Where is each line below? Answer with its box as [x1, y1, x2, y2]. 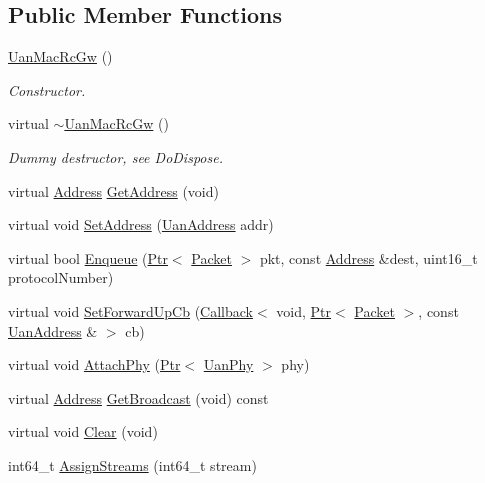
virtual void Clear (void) [8, 421, 158, 442]
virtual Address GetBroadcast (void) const [8, 387, 269, 408]
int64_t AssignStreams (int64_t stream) [8, 454, 257, 475]
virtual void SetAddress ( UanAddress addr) [8, 214, 274, 235]
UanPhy [203, 354, 254, 375]
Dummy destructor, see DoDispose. [8, 146, 223, 167]
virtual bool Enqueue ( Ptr [8, 247, 168, 268]
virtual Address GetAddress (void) [8, 180, 219, 201]
